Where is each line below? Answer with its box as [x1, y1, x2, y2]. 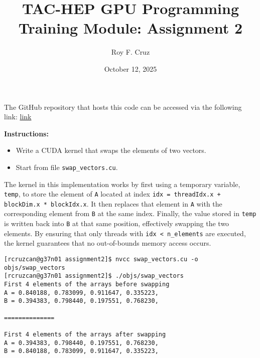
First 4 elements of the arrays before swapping [4, 280, 170, 288]
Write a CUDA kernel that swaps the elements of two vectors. [16, 145, 206, 155]
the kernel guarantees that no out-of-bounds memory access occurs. [4, 238, 211, 248]
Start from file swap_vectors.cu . [16, 161, 118, 172]
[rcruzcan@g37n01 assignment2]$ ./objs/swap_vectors [4, 272, 184, 280]
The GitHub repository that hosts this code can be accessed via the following [4, 101, 242, 112]
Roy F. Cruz [111, 47, 150, 57]
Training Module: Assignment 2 [18, 18, 243, 38]
